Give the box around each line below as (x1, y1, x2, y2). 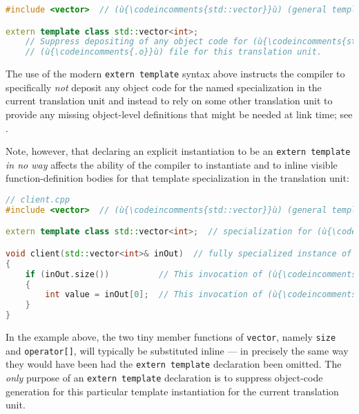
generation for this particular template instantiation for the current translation (6, 384, 339, 398)
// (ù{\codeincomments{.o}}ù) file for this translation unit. (25, 47, 322, 57)
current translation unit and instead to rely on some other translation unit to (6, 93, 333, 108)
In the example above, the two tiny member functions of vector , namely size (6, 330, 336, 344)
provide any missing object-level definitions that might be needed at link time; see (6, 107, 353, 121)
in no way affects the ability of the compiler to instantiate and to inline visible (6, 157, 338, 171)
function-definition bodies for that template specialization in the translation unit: (6, 171, 349, 185)
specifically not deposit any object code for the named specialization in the (6, 79, 322, 94)
